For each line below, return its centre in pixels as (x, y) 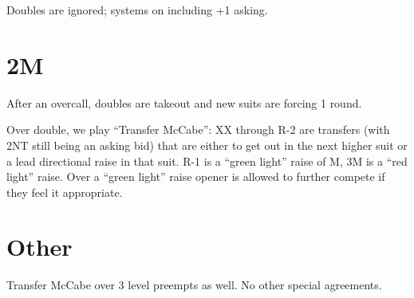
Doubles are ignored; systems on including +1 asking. (137, 10)
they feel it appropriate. (65, 192)
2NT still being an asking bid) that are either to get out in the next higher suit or (207, 145)
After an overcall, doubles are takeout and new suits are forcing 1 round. (184, 102)
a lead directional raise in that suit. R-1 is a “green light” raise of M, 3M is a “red (207, 161)
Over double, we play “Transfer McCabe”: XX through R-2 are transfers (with (198, 129)
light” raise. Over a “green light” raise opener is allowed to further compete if (196, 176)
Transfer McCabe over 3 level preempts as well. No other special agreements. (194, 285)
